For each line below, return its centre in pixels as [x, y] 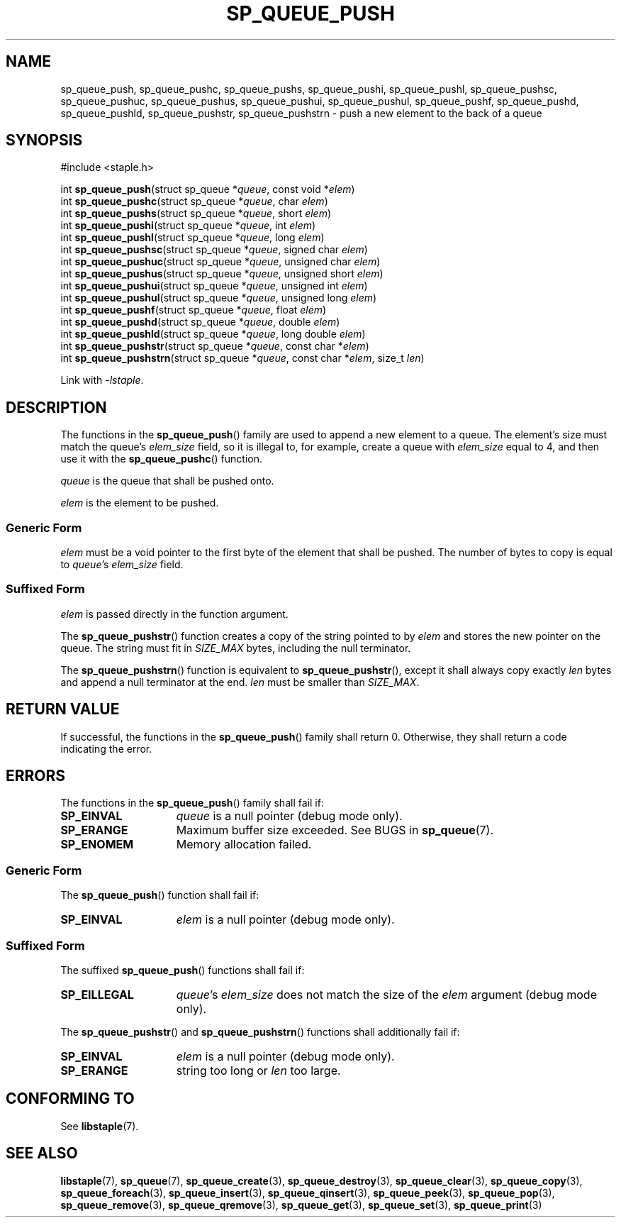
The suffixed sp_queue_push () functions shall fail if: [183, 970]
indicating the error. [106, 748]
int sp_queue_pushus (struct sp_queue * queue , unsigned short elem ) [222, 274]
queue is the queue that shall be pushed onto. [167, 481]
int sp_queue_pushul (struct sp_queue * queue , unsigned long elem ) [219, 298]
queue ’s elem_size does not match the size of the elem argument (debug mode [386, 994]
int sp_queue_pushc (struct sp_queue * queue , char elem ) [194, 201]
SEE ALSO [42, 1153]
